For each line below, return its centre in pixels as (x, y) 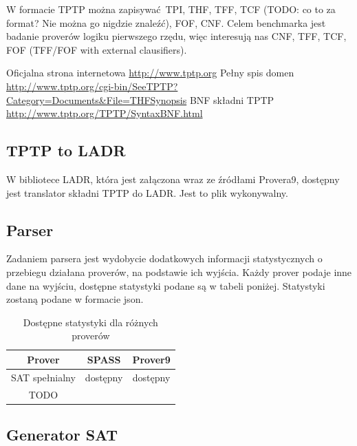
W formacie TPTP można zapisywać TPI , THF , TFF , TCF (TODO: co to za (171, 9)
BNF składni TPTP (232, 99)
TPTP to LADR (66, 150)
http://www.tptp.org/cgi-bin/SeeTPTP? (92, 86)
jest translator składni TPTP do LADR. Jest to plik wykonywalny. (147, 192)
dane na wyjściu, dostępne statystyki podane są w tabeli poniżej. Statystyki (166, 285)
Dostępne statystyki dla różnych (90, 322)
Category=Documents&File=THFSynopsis (97, 99)
